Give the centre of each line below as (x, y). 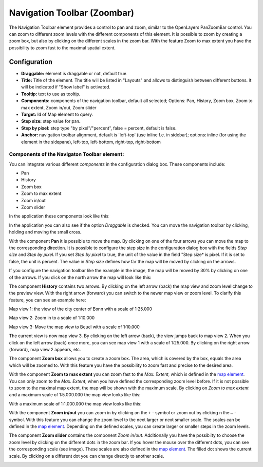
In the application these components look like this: (59, 216)
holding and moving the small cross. (45, 232)
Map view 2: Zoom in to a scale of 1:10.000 (52, 318)
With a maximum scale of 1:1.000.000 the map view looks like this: (75, 403)
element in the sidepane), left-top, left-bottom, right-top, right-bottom (91, 142)
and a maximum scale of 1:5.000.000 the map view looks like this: (75, 395)
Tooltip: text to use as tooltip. (51, 94)
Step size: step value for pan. (51, 121)
